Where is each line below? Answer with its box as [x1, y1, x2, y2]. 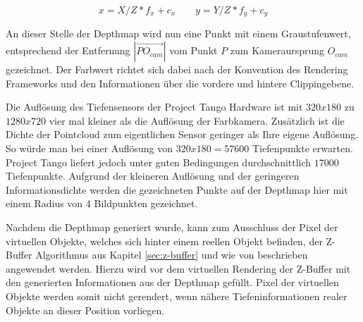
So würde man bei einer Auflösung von [6, 141, 173, 156]
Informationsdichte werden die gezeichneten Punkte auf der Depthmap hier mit [6, 182, 348, 197]
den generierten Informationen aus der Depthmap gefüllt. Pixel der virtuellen [6, 275, 339, 290]
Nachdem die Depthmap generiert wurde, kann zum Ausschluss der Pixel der [6, 219, 338, 234]
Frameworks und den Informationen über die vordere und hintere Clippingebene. [6, 75, 355, 90]
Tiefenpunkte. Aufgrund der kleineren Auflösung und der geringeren [6, 168, 300, 183]
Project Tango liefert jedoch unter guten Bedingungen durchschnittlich [6, 154, 312, 169]
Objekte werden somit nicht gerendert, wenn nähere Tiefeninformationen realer [6, 288, 347, 303]
